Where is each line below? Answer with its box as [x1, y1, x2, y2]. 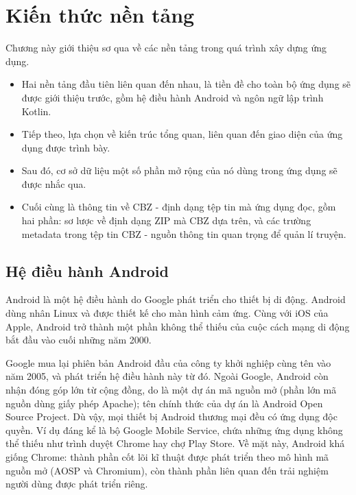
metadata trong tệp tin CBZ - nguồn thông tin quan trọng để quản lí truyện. [21, 226, 346, 241]
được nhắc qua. [21, 176, 86, 191]
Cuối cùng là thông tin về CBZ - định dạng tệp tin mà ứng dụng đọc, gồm [21, 200, 336, 214]
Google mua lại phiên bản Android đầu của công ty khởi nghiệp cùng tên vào [5, 355, 331, 370]
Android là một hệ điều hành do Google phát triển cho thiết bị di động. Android [5, 292, 346, 306]
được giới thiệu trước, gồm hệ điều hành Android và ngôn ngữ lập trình [21, 90, 324, 104]
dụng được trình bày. [21, 140, 110, 154]
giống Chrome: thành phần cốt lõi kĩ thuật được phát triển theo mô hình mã [5, 449, 329, 463]
